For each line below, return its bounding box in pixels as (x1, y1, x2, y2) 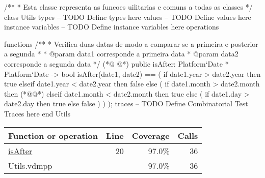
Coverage (131, 129, 170, 141)
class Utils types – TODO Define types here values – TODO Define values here (4, 11, 251, 22)
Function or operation (8, 129, 98, 141)
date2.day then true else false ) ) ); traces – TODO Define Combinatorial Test (4, 98, 248, 109)
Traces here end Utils (4, 108, 71, 118)
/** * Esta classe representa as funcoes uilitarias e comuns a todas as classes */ (4, 2, 253, 12)
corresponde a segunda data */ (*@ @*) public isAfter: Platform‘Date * (4, 58, 229, 69)
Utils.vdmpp (8, 159, 52, 171)
